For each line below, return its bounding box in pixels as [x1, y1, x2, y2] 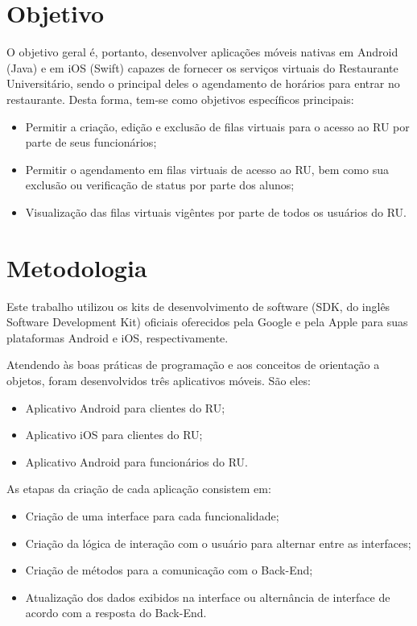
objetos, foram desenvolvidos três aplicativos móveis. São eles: [6, 371, 311, 388]
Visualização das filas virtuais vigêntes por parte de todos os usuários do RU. [25, 203, 407, 220]
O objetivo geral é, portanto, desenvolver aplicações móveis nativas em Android [6, 44, 398, 60]
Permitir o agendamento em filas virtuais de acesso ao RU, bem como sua [25, 160, 389, 177]
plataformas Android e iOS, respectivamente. [6, 329, 229, 346]
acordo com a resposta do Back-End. [25, 604, 207, 621]
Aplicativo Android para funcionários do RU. [25, 453, 248, 470]
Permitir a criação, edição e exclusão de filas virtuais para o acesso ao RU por [25, 118, 410, 135]
